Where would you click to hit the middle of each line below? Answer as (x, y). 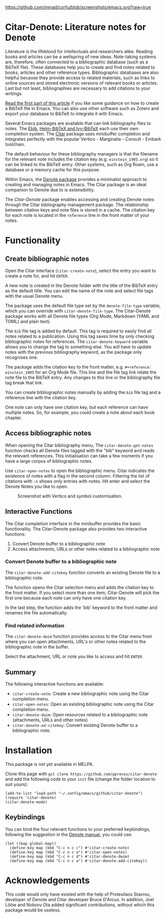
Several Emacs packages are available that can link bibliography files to (78, 123)
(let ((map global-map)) (31, 843)
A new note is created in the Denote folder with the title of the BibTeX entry (82, 285)
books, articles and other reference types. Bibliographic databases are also (82, 72)
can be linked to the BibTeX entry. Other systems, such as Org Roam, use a (82, 164)
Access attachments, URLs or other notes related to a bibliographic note (86, 549)
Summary (21, 672)
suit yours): (17, 784)
